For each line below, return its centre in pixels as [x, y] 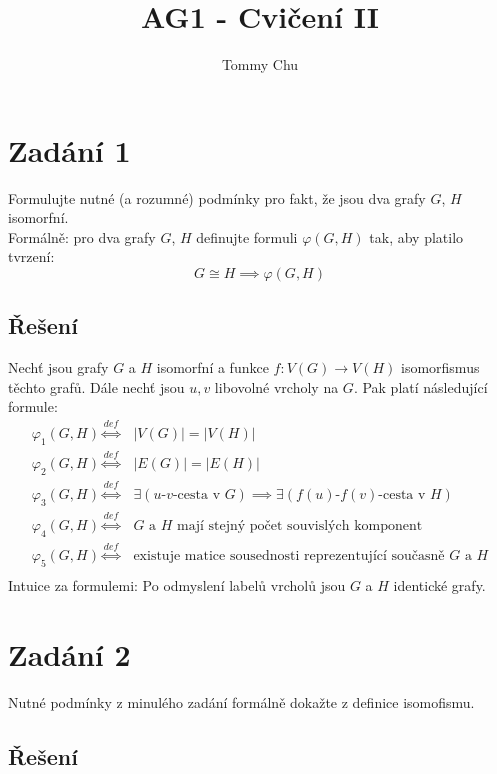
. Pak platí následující [420, 386]
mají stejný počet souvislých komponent [300, 525]
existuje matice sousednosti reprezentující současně [289, 556]
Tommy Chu [260, 64]
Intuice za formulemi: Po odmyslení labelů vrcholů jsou [177, 585]
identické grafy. [439, 585]
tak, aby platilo [416, 236]
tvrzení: [31, 256]
